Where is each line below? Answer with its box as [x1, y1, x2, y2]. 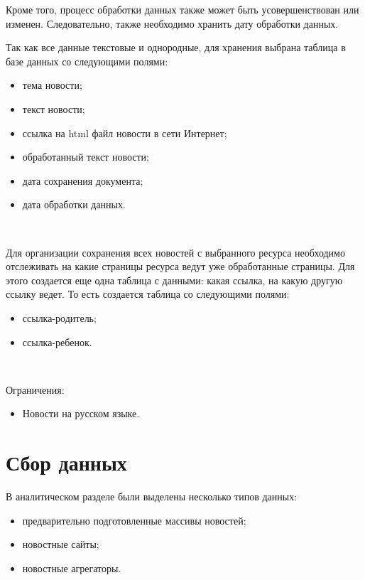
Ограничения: [6, 382, 65, 397]
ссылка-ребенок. [22, 334, 92, 349]
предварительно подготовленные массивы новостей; [22, 512, 246, 527]
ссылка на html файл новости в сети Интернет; [22, 125, 227, 140]
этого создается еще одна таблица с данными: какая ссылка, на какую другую [6, 272, 343, 287]
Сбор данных [6, 448, 127, 477]
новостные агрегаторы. [22, 560, 121, 575]
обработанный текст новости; [22, 149, 149, 164]
